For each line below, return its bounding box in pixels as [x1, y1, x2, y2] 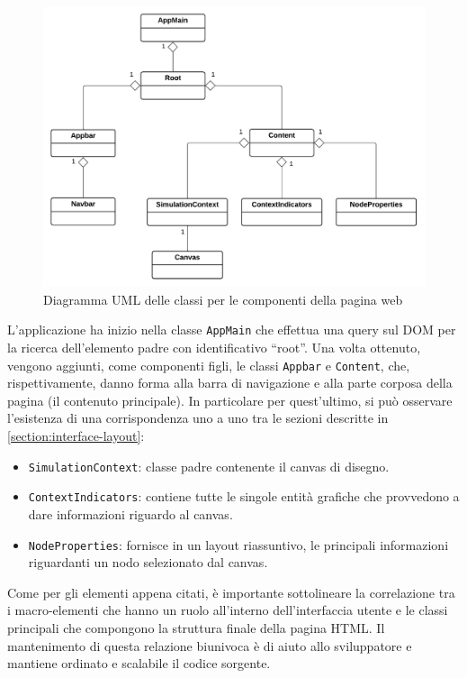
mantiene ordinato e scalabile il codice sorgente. [7, 654, 271, 673]
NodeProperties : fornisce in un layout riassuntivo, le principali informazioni [28, 535, 449, 554]
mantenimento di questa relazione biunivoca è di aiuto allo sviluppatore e [7, 636, 412, 655]
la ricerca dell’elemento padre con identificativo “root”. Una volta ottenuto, [7, 337, 421, 356]
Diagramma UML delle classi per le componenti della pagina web [43, 289, 403, 308]
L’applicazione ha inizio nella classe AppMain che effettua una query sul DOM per [7, 320, 456, 339]
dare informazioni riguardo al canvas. [28, 504, 233, 523]
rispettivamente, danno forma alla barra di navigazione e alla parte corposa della [7, 373, 453, 392]
